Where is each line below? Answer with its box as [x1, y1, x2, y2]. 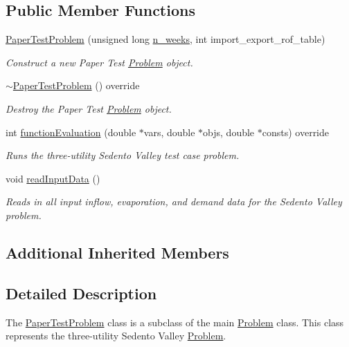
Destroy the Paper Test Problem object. [6, 101, 172, 115]
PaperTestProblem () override [12, 78, 140, 93]
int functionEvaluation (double [6, 124, 136, 139]
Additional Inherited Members [6, 241, 229, 263]
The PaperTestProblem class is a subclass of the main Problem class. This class [6, 315, 344, 329]
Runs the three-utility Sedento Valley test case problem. [6, 148, 240, 162]
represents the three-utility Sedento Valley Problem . [6, 328, 226, 343]
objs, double [203, 124, 255, 139]
